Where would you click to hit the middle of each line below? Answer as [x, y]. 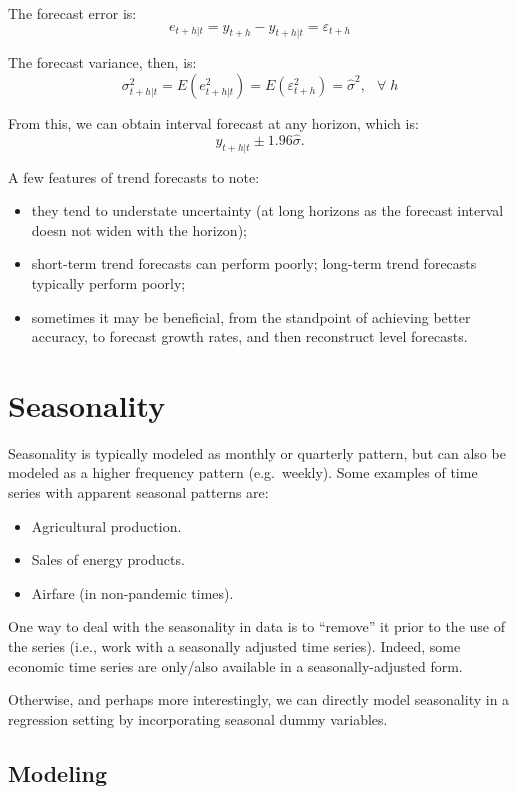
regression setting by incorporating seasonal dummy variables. [198, 718]
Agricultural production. [106, 525]
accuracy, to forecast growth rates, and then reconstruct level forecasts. [249, 336]
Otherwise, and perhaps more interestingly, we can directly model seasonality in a [259, 699]
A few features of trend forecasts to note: [134, 176]
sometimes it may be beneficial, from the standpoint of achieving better [251, 316]
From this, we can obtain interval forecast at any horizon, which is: [213, 122]
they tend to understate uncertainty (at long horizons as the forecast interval [267, 210]
